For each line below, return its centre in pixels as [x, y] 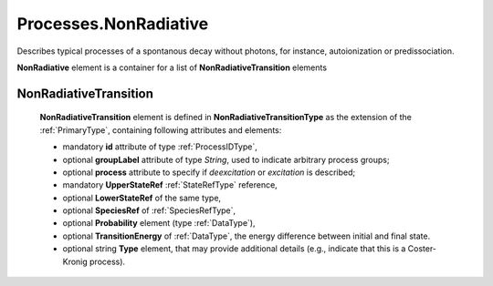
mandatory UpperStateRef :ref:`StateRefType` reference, [170, 185]
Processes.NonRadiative [113, 24]
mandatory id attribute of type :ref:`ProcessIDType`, [160, 147]
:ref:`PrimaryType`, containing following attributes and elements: [161, 130]
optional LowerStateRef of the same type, [142, 198]
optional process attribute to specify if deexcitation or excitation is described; [209, 172]
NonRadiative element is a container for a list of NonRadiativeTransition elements [172, 67]
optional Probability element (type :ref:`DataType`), [159, 223]
